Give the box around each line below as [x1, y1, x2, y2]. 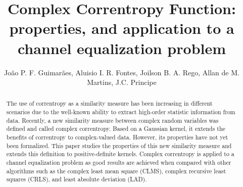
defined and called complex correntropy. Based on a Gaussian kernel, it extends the [6, 124, 225, 133]
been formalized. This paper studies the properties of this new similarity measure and [6, 141, 232, 150]
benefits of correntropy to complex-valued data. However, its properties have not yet [6, 133, 228, 142]
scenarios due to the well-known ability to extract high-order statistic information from [6, 108, 235, 116]
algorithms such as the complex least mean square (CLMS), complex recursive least [6, 166, 226, 175]
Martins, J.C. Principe [87, 77, 157, 87]
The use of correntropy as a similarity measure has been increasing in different [6, 99, 213, 108]
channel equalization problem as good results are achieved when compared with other [6, 158, 231, 167]
